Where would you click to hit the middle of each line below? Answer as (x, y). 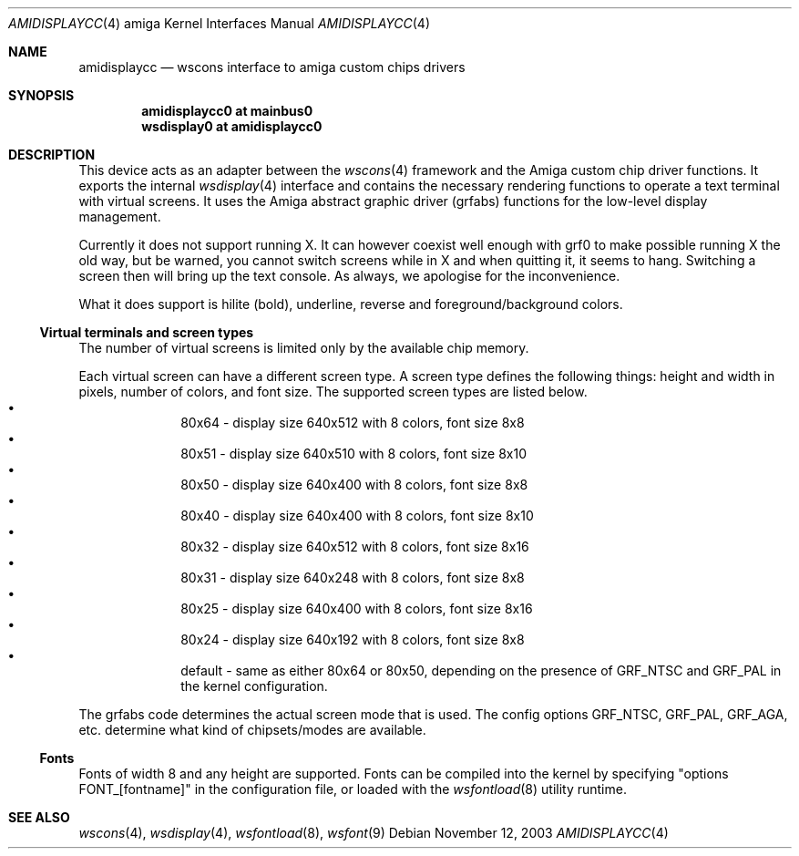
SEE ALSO (39, 817)
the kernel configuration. (254, 686)
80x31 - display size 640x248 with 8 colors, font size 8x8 (353, 578)
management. (120, 217)
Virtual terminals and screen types (147, 332)
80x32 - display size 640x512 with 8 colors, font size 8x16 (355, 547)
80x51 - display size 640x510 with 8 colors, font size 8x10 (354, 454)
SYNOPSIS (41, 95)
